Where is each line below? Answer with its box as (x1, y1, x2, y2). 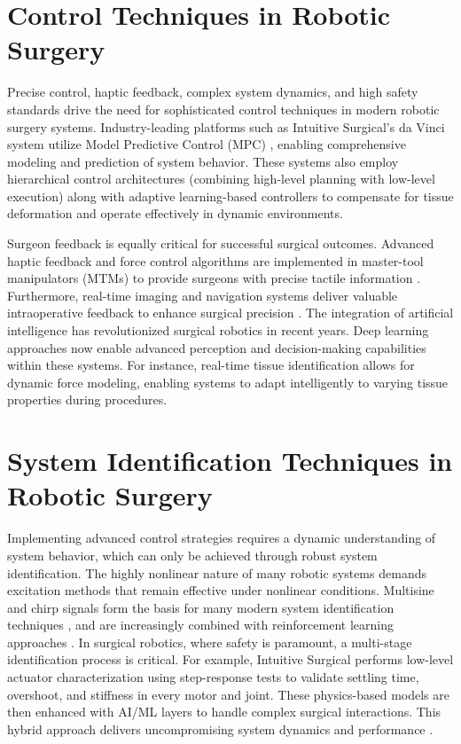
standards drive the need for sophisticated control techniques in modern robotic (7, 99, 440, 118)
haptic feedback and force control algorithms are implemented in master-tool (7, 251, 424, 270)
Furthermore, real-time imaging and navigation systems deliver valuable (7, 286, 398, 304)
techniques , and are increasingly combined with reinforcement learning (7, 615, 394, 634)
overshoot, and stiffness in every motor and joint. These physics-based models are (7, 685, 449, 703)
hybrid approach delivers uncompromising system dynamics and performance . (7, 719, 434, 738)
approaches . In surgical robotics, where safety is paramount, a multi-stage (7, 632, 412, 651)
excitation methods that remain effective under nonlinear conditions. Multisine (7, 581, 434, 599)
